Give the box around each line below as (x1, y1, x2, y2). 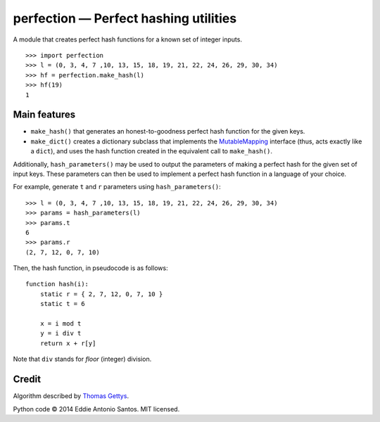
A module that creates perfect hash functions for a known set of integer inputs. (13, 35, 243, 44)
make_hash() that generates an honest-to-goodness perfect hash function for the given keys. (30, 127, 305, 136)
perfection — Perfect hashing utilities (13, 11, 237, 26)
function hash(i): (25, 280, 89, 288)
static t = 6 (39, 300, 85, 308)
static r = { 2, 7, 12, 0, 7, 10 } (39, 290, 163, 298)
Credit (13, 373, 42, 385)
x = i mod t (39, 320, 82, 328)
